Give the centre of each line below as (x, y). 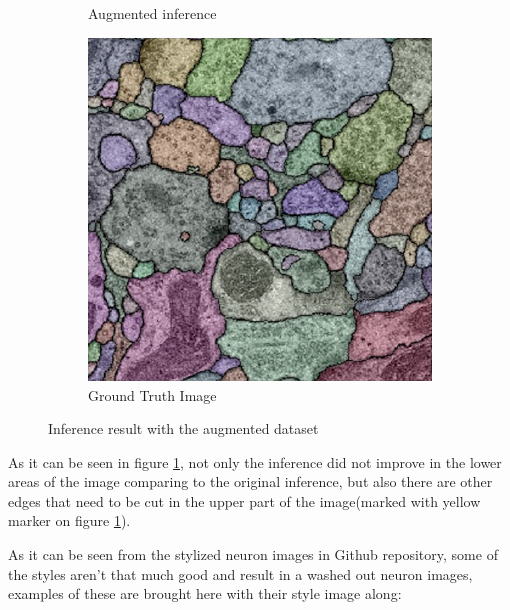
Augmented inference (152, 13)
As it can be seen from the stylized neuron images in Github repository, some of (253, 554)
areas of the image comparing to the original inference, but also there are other (250, 481)
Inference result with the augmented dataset (183, 428)
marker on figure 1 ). (69, 520)
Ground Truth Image (152, 394)
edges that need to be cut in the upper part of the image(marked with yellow (244, 500)
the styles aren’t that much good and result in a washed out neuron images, (240, 573)
